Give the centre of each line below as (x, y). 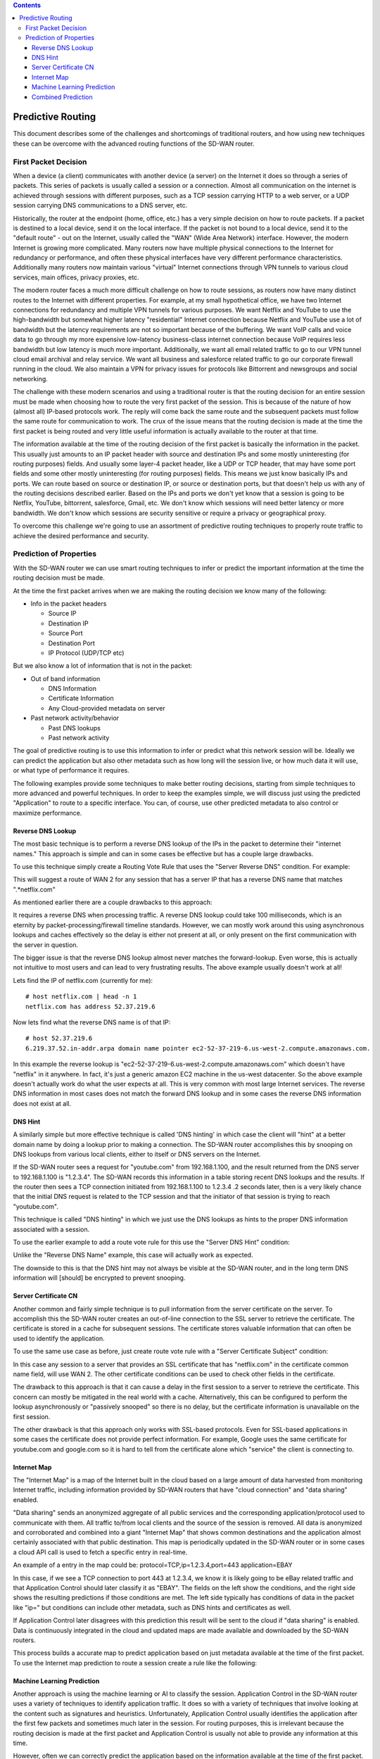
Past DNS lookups (75, 728)
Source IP (62, 614)
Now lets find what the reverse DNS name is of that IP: (92, 1022)
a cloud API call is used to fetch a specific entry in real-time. (100, 1552)
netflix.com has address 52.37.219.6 (91, 1006)
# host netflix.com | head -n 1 (81, 997)
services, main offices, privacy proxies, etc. (76, 277)
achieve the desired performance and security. (81, 535)
